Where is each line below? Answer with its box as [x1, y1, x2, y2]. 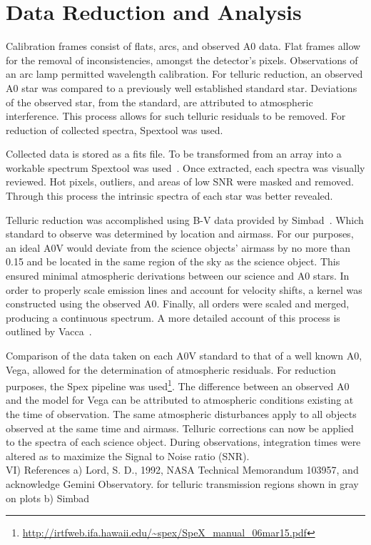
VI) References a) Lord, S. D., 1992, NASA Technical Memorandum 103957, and [6, 462, 359, 477]
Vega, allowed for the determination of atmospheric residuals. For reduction [6, 362, 336, 377]
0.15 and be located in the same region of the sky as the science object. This [6, 254, 340, 269]
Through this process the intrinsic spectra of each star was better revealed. [6, 188, 333, 203]
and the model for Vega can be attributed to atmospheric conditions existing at [6, 392, 354, 407]
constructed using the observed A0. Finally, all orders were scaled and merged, [6, 296, 350, 311]
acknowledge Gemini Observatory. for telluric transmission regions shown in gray [6, 477, 359, 491]
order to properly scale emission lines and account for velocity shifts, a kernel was [6, 282, 362, 297]
